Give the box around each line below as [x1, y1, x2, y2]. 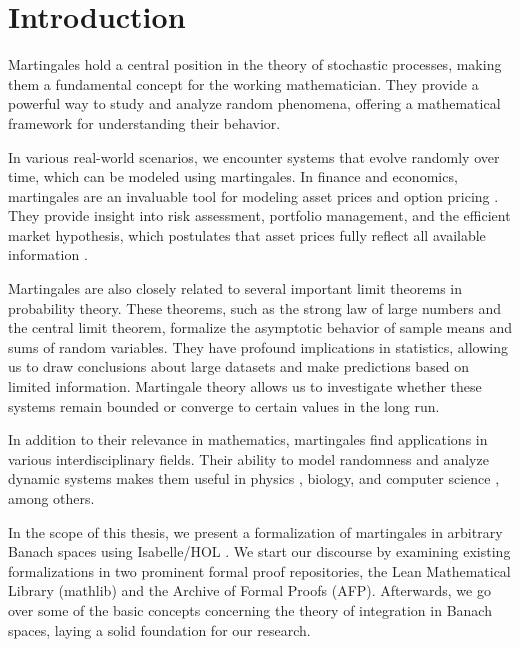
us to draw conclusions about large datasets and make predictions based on [8, 356, 470, 377]
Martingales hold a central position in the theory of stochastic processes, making [8, 54, 502, 75]
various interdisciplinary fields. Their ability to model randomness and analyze [8, 448, 489, 469]
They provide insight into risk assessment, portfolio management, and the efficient [8, 205, 511, 226]
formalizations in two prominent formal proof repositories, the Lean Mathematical [8, 560, 511, 581]
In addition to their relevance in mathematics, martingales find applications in [8, 429, 488, 450]
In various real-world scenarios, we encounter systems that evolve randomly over [8, 146, 500, 167]
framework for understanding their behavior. [8, 112, 281, 133]
